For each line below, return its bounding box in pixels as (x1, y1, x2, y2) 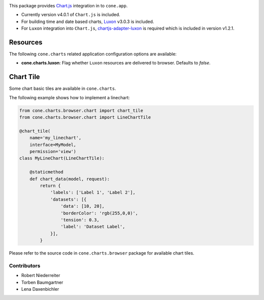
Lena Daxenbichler (21, 286, 59, 292)
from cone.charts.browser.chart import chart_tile (19, 107, 144, 113)
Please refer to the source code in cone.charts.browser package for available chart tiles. (9, 250, 195, 256)
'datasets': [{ (50, 196, 87, 202)
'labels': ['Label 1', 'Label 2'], (50, 190, 135, 195)
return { (40, 183, 61, 189)
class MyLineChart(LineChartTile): (19, 155, 105, 161)
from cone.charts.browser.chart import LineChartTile (19, 115, 151, 120)
